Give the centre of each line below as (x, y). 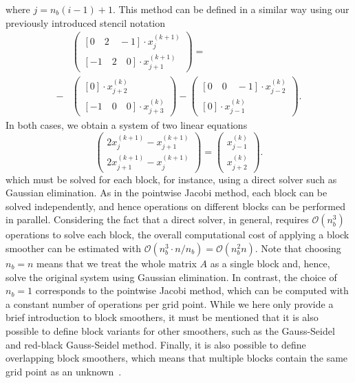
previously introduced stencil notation (86, 22)
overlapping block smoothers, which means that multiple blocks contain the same (177, 358)
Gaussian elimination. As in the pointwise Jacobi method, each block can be (166, 193)
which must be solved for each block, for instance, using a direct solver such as (171, 179)
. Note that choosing (298, 248)
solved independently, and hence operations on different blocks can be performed (175, 206)
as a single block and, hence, (270, 263)
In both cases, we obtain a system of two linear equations (127, 125)
